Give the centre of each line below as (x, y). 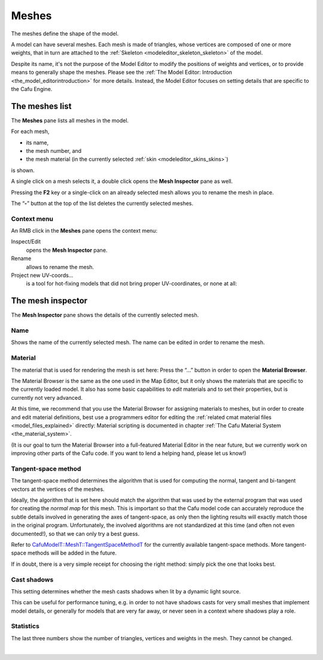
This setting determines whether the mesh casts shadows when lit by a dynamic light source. (126, 591)
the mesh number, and (54, 150)
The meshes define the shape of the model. (65, 34)
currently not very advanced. (47, 397)
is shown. (23, 170)
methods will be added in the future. (72, 553)
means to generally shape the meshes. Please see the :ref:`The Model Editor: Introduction (122, 73)
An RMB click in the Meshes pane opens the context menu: (84, 231)
